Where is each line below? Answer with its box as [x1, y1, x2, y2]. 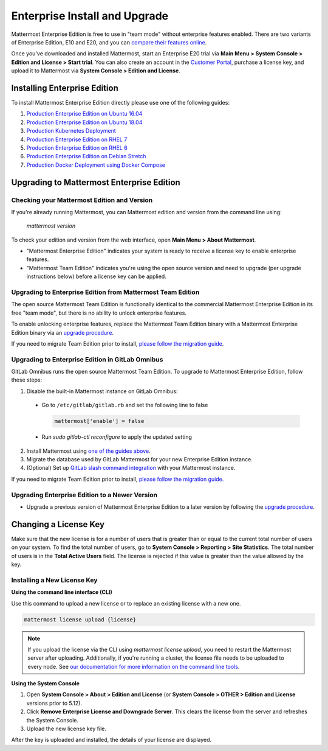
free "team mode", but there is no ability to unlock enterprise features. [11, 309, 186, 316]
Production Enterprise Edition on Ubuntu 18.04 [26, 119, 143, 126]
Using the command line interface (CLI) [11, 589, 112, 596]
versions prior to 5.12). [26, 699, 82, 707]
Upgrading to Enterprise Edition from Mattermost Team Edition [11, 288, 200, 296]
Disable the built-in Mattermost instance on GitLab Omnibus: [26, 387, 178, 395]
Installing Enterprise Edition [11, 83, 118, 93]
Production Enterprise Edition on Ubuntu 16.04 [26, 110, 143, 117]
